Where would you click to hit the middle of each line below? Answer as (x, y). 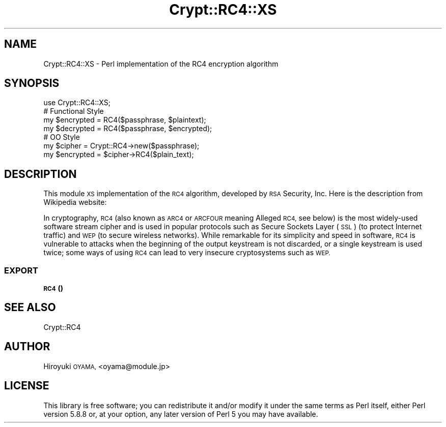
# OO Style (62, 137)
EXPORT (21, 270)
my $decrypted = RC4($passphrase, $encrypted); (128, 129)
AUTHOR (27, 347)
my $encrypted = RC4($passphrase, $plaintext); (125, 120)
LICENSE (27, 386)
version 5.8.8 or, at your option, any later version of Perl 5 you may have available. (181, 414)
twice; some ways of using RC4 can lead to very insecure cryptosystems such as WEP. (187, 253)
